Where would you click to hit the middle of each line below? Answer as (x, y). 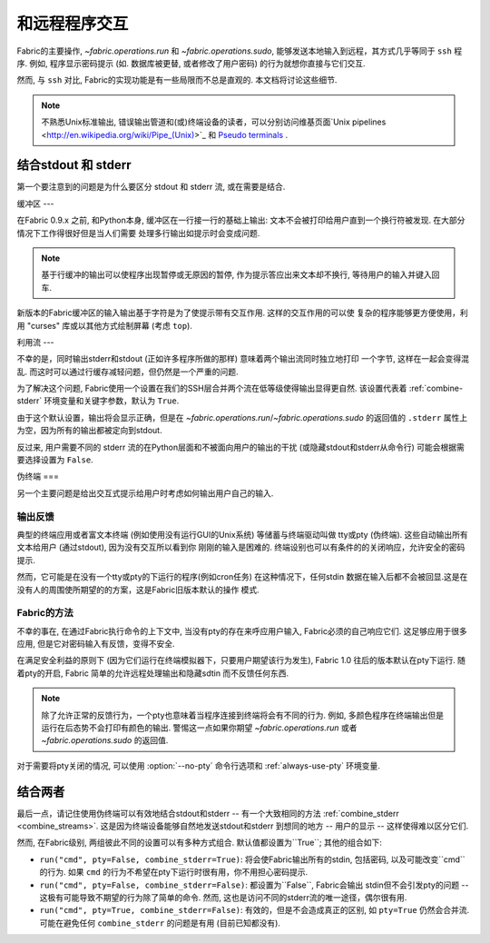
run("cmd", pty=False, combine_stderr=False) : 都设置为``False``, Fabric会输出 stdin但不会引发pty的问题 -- (254, 885)
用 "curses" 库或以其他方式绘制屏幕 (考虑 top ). (104, 325)
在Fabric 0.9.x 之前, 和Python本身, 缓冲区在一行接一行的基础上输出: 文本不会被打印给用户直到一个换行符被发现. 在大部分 (241, 220)
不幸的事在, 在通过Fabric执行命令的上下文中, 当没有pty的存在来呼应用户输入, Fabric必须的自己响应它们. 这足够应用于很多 (242, 630)
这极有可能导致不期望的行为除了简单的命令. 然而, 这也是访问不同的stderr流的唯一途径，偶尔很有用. (223, 898)
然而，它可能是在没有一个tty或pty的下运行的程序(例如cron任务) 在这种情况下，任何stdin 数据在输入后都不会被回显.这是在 (242, 577)
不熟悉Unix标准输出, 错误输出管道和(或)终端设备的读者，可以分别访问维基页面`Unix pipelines (214, 122)
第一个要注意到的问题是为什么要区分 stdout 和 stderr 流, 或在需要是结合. (151, 187)
